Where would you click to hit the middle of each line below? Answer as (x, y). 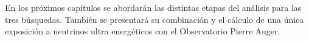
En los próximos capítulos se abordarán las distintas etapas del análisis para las (153, 7)
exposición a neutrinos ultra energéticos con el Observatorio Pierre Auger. (143, 31)
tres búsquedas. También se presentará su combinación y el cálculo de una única (154, 19)
